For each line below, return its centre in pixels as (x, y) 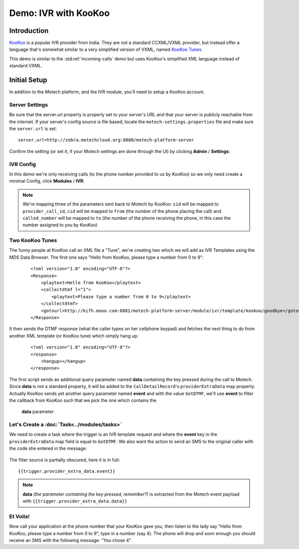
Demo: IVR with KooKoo (59, 13)
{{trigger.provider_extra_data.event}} (67, 471)
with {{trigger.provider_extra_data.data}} (75, 501)
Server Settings (29, 105)
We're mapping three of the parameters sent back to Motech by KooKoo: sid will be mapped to (121, 204)
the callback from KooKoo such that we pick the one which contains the (83, 400)
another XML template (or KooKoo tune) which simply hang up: (74, 336)
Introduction (29, 31)
